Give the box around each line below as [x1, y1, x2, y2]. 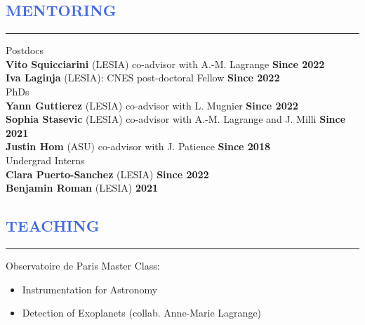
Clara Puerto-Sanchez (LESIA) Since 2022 [6, 166, 209, 181]
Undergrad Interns [6, 152, 85, 167]
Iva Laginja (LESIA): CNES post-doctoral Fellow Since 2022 [6, 70, 280, 85]
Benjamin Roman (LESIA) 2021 [6, 180, 159, 195]
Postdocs [6, 43, 44, 58]
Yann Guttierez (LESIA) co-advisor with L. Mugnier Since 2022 [6, 98, 298, 112]
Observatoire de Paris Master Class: [6, 258, 160, 272]
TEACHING [6, 215, 100, 237]
